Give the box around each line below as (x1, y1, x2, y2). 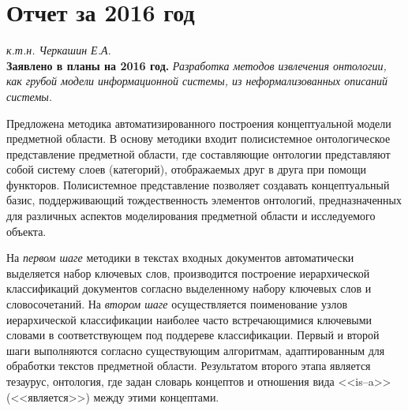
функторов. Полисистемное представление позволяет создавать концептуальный (6, 176, 390, 192)
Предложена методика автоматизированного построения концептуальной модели (6, 114, 391, 131)
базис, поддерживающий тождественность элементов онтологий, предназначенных (6, 192, 402, 208)
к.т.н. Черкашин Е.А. (6, 42, 111, 58)
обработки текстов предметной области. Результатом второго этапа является (6, 357, 371, 374)
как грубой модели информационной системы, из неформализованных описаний (6, 73, 388, 89)
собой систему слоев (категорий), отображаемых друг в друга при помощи (6, 161, 367, 177)
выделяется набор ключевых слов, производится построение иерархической (6, 264, 370, 281)
